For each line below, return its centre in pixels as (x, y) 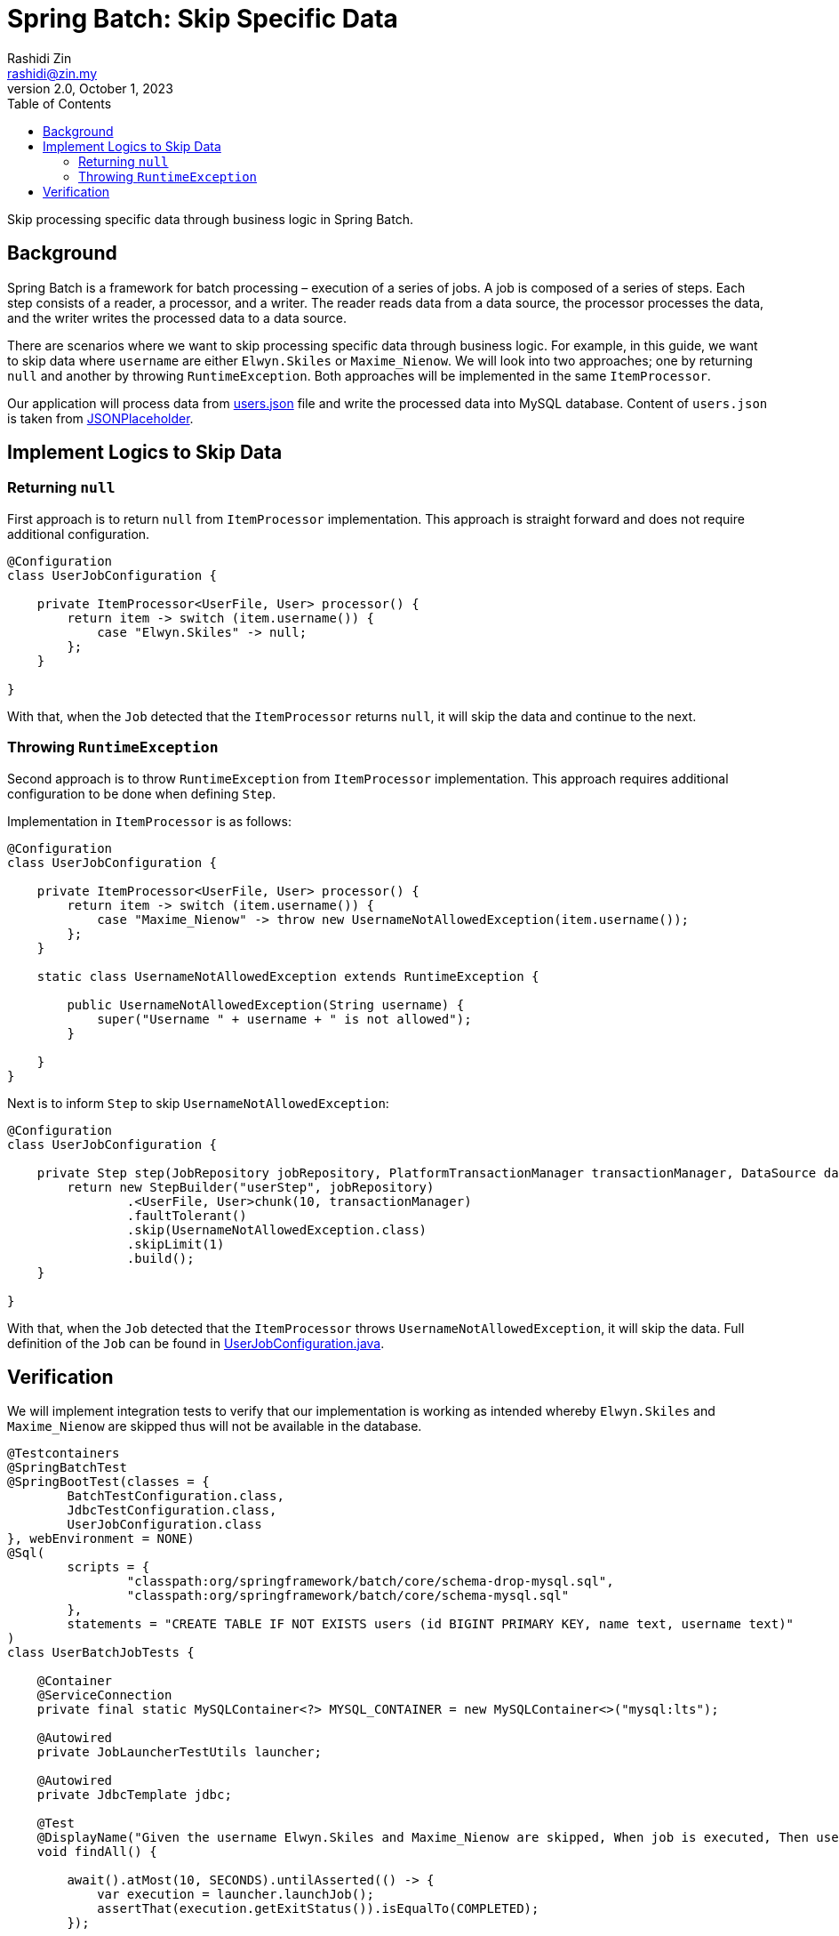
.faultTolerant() (187, 1215)
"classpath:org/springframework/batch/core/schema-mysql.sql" (348, 1596)
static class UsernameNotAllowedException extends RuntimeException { (288, 976)
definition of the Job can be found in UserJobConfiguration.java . (196, 1343)
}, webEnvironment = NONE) (101, 1539)
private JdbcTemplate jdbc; (134, 1795)
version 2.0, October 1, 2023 (90, 88)
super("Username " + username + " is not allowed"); (284, 1019)
